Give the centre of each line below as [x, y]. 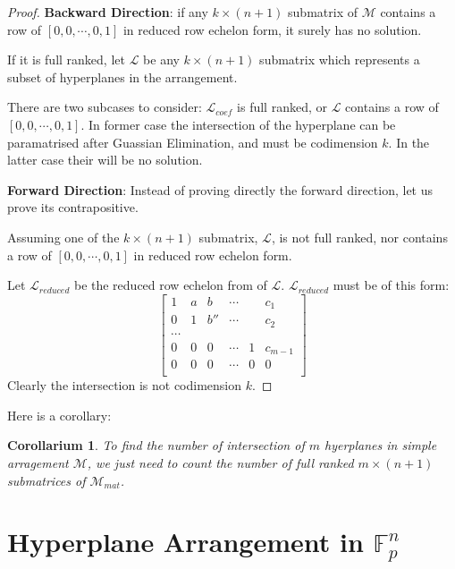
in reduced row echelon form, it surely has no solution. [272, 29]
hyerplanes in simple [381, 445]
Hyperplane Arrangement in [185, 542]
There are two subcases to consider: [105, 107]
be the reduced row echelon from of [170, 285]
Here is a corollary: [59, 415]
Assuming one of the [63, 237]
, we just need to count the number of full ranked [220, 463]
